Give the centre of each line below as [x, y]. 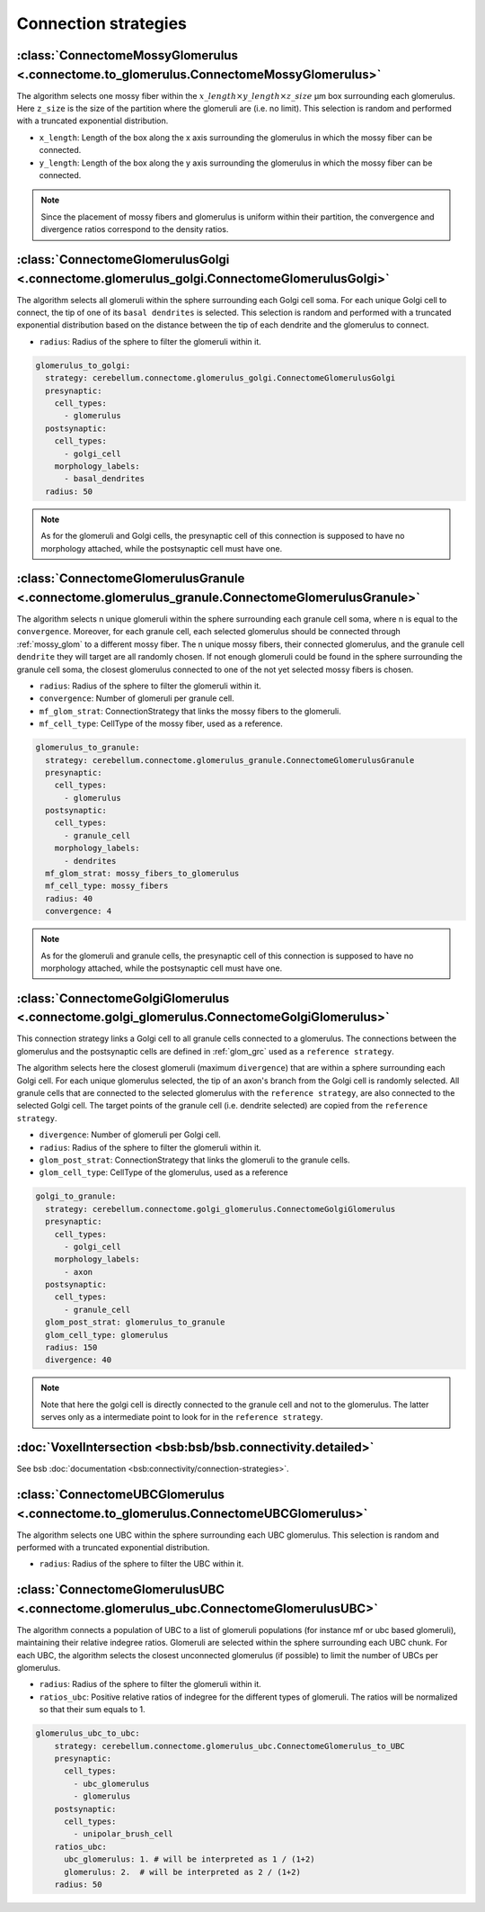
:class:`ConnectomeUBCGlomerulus [120, 1494]
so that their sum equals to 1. [92, 1710]
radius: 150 [71, 1348]
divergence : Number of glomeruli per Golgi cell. [130, 1135]
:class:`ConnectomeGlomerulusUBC [120, 1589]
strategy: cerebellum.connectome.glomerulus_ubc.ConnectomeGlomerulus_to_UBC [230, 1746]
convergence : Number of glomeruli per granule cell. [137, 698]
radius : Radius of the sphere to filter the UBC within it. [141, 1564]
